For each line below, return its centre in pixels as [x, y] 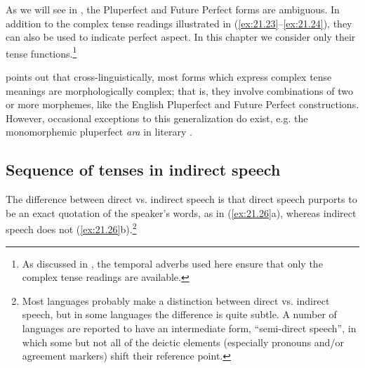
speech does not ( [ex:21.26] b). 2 [71, 228]
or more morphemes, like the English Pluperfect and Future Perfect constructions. [182, 104]
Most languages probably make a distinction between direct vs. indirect [176, 300]
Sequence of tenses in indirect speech [143, 170]
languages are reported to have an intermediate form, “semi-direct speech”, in [189, 328]
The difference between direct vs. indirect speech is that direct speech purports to [181, 199]
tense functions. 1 [41, 52]
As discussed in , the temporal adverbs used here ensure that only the [172, 263]
